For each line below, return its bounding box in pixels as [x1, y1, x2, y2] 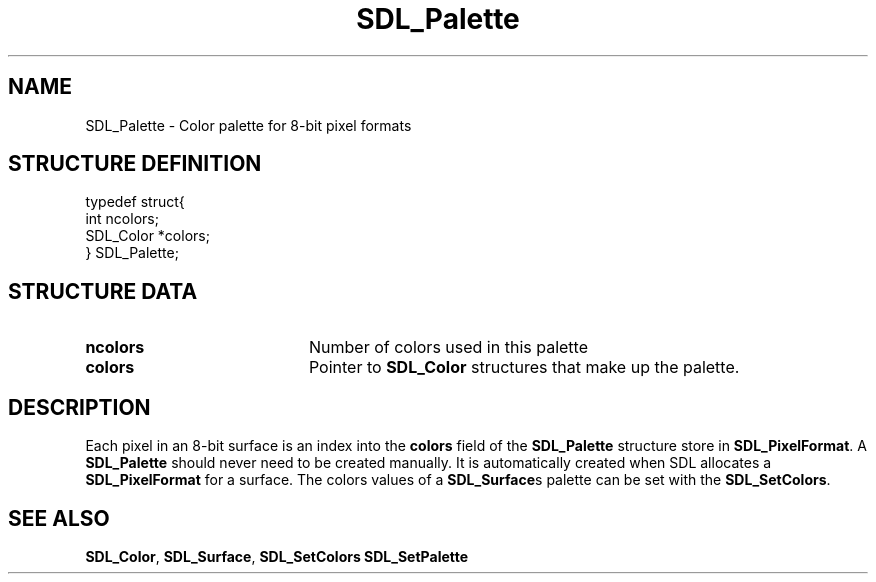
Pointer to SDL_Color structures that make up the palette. [308, 357, 740, 378]
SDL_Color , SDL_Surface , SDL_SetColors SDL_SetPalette [85, 547, 469, 565]
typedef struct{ [85, 193, 185, 211]
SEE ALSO [8, 505, 110, 531]
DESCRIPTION [8, 394, 151, 420]
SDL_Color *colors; [85, 227, 210, 245]
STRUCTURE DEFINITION [8, 151, 262, 177]
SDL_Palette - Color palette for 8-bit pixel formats [85, 116, 412, 134]
